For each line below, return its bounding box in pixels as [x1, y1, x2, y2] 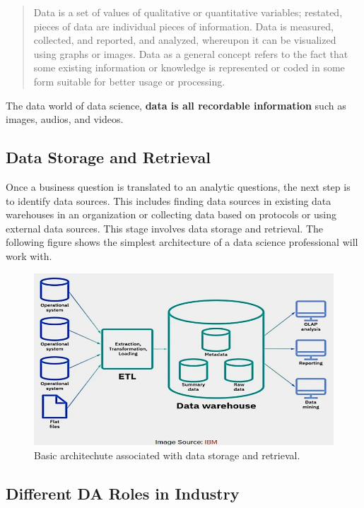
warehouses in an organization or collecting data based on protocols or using [6, 207, 337, 222]
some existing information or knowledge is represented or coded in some [33, 60, 345, 75]
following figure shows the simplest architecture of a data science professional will [6, 235, 358, 249]
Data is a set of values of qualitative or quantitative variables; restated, [33, 5, 343, 19]
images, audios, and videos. [6, 112, 124, 126]
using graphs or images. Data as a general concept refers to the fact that [33, 46, 348, 61]
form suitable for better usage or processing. [33, 73, 225, 88]
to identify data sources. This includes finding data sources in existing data [6, 193, 331, 208]
